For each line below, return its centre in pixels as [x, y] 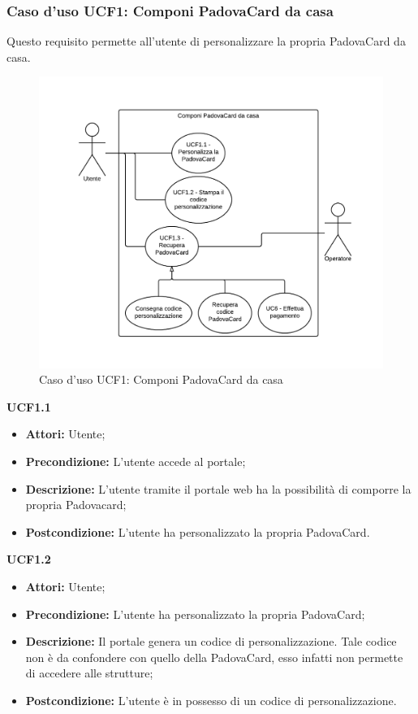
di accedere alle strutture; [89, 673]
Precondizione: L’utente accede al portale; [136, 461]
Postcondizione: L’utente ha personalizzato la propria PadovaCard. [198, 531]
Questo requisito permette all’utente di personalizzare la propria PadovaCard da [206, 41]
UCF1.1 [29, 406]
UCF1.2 [29, 559]
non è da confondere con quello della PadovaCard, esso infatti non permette [214, 657]
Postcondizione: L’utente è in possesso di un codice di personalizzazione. [211, 700]
